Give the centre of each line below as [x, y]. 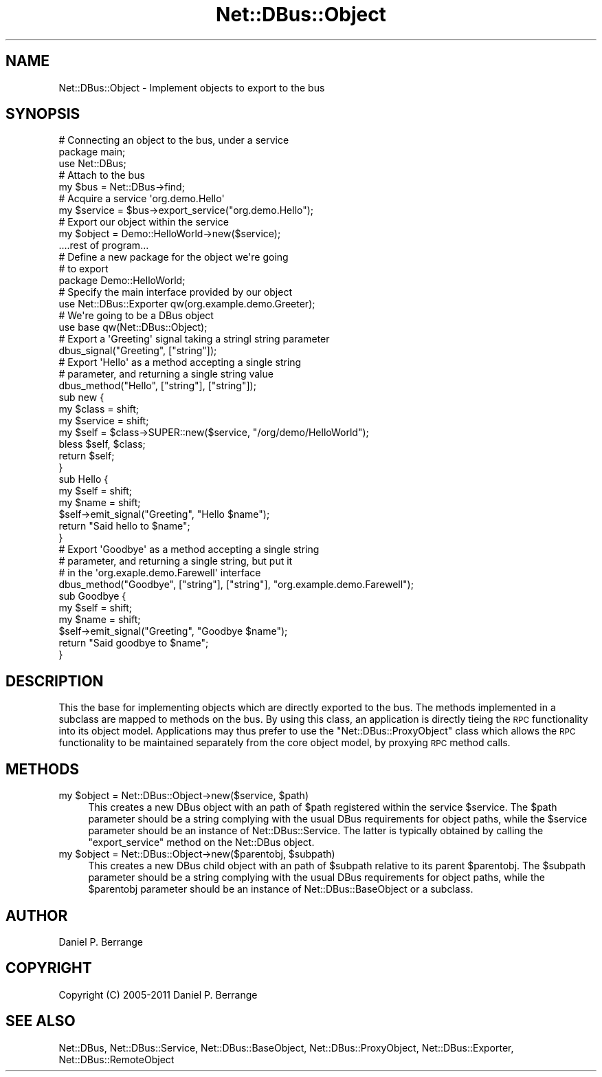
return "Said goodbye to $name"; [134, 643]
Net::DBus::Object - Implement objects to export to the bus [192, 87]
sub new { [81, 398]
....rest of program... [104, 246]
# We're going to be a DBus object [136, 316]
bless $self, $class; [102, 444]
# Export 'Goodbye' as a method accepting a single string [189, 550]
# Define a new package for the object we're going [174, 257]
